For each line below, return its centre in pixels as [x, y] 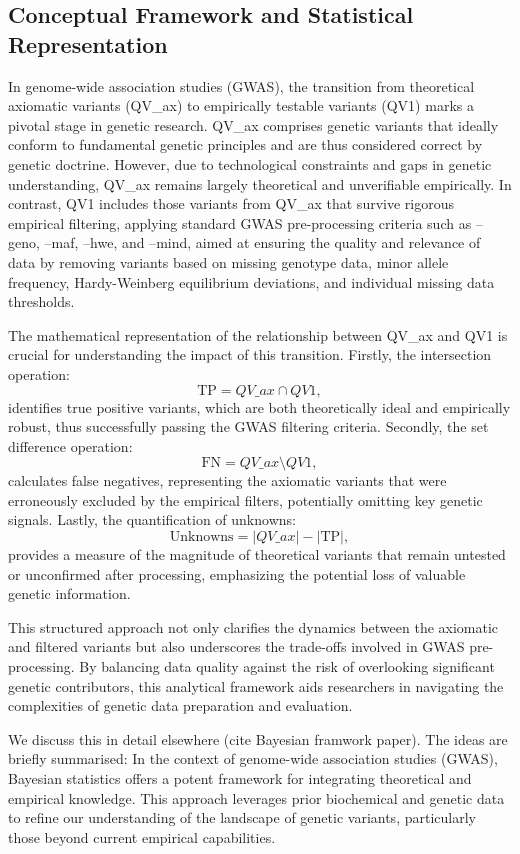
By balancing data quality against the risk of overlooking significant [287, 666]
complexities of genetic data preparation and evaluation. [180, 705]
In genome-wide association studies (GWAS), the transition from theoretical [241, 85]
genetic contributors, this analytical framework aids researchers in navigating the [256, 685]
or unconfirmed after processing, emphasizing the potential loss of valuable [237, 573]
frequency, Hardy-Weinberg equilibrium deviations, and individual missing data [251, 281]
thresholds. [41, 301]
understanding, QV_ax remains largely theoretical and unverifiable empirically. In [260, 183]
